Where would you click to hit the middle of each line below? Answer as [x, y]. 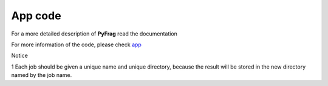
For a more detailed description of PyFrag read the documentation [94, 34]
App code [36, 16]
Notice [20, 56]
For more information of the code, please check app [77, 45]
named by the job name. [42, 75]
